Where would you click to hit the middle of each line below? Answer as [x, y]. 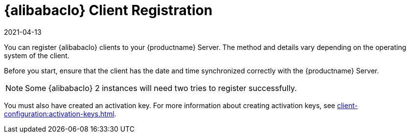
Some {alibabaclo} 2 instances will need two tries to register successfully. [161, 88]
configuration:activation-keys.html [59, 114]
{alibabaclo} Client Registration [108, 10]
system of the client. [37, 55]
